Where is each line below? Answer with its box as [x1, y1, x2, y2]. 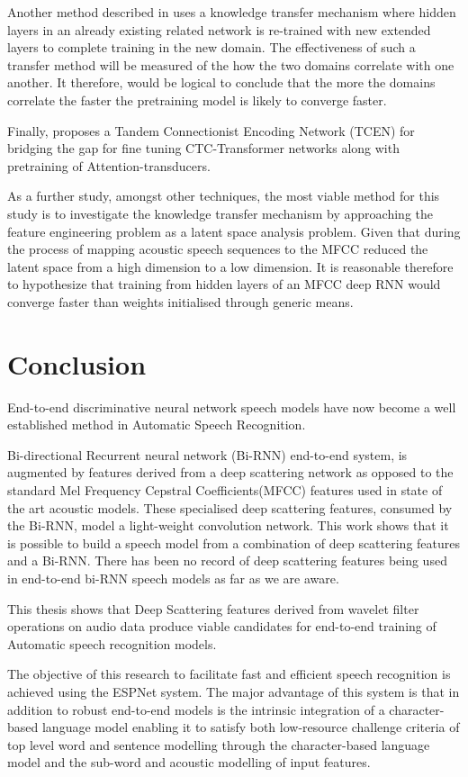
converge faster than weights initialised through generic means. [7, 292, 354, 311]
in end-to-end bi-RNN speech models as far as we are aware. [7, 568, 339, 587]
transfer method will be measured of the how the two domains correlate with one [7, 55, 454, 74]
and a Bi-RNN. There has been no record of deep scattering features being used [7, 551, 447, 570]
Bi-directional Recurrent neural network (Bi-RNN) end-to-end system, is [7, 445, 408, 464]
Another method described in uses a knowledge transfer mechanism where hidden [7, 3, 456, 21]
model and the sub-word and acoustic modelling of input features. [7, 753, 371, 772]
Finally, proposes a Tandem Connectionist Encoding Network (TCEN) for [7, 121, 415, 140]
